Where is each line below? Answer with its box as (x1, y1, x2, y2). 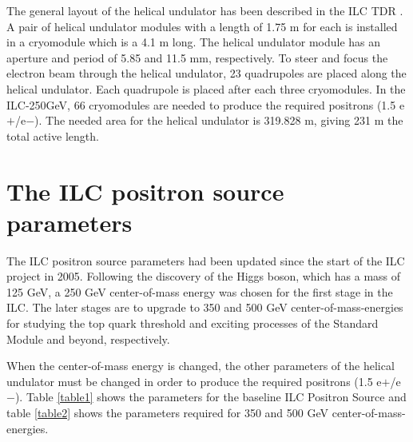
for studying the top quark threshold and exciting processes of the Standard (6, 315, 379, 332)
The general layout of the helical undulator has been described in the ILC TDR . (6, 2, 403, 18)
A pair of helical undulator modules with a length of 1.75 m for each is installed (6, 18, 398, 34)
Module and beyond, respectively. (6, 330, 170, 347)
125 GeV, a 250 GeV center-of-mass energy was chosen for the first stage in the (6, 283, 393, 300)
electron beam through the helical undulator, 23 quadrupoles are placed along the (6, 65, 407, 82)
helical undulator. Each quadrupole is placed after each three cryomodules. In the (6, 80, 406, 97)
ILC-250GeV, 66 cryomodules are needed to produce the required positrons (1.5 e (6, 96, 405, 113)
